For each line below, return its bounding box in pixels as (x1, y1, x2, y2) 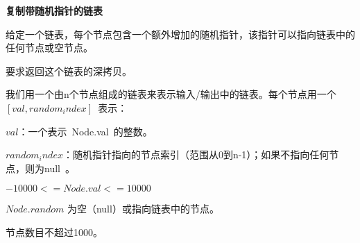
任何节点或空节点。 (6, 40, 93, 55)
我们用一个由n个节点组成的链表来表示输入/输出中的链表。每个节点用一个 (6, 87, 336, 101)
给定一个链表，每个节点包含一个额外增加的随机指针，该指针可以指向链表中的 (6, 26, 355, 41)
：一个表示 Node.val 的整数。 (18, 124, 153, 138)
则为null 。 (24, 160, 75, 175)
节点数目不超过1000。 (6, 224, 103, 239)
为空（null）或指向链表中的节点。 (67, 201, 219, 216)
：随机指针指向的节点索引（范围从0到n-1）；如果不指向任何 (62, 147, 329, 162)
